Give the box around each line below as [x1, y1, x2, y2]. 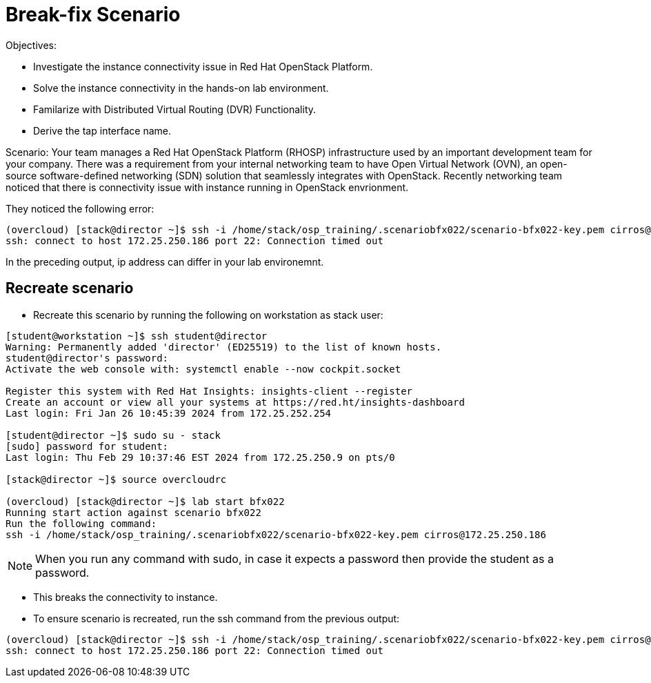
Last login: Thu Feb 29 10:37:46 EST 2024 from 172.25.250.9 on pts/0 [6, 451, 395, 463]
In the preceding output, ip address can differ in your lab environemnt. [6, 255, 324, 268]
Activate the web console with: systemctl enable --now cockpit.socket [6, 363, 401, 375]
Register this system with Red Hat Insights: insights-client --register [6, 385, 413, 397]
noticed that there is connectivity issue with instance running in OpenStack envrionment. [6, 181, 409, 193]
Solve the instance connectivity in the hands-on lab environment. [33, 81, 329, 94]
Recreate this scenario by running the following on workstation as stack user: [33, 308, 383, 321]
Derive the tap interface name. [33, 124, 172, 137]
